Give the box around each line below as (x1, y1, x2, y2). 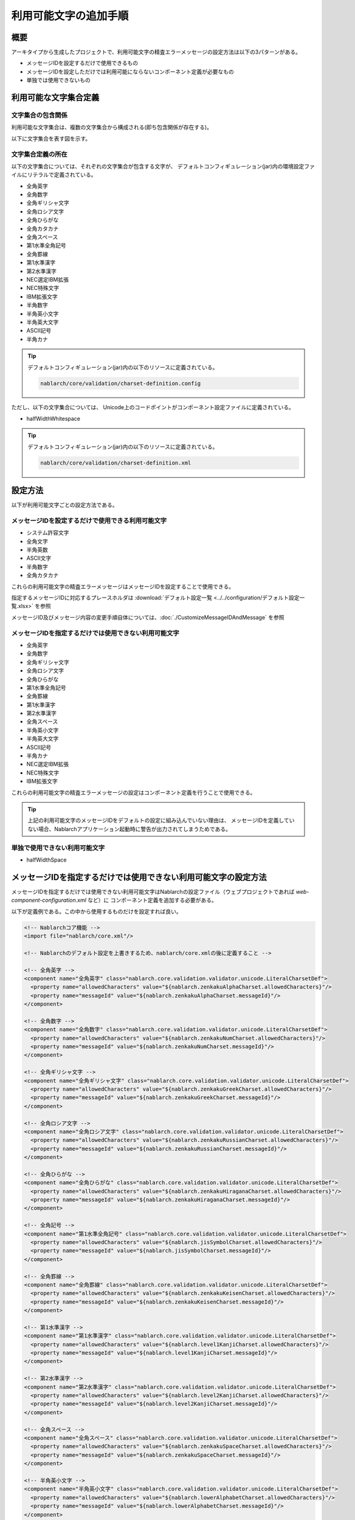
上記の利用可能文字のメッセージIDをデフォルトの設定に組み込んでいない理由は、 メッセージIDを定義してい (27, 817, 295, 824)
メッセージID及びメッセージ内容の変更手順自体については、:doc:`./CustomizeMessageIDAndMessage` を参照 (11, 613, 285, 621)
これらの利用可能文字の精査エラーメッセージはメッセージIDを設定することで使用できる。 (11, 582, 235, 590)
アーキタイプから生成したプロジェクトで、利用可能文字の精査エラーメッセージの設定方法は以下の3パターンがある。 (11, 49, 301, 56)
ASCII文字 (26, 554, 52, 562)
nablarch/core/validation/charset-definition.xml (40, 459, 191, 466)
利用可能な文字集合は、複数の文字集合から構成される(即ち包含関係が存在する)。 (11, 123, 213, 131)
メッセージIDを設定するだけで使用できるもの (26, 60, 139, 67)
